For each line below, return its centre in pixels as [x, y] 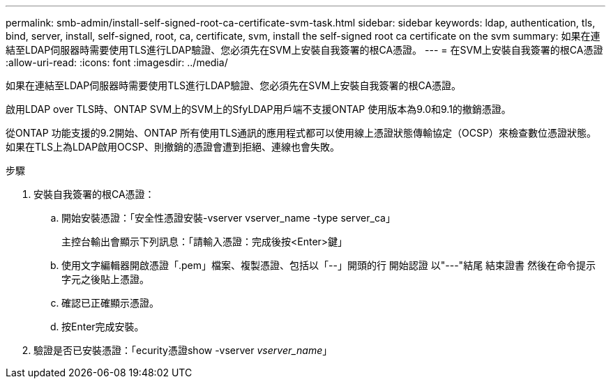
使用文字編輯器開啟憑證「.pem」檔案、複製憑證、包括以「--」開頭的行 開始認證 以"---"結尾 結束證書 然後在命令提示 [329, 265]
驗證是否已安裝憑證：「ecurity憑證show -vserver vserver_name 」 [183, 350]
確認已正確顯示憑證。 [110, 303]
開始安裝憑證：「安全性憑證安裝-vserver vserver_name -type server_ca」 [228, 218]
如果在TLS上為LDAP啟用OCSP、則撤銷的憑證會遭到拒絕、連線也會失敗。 [173, 147]
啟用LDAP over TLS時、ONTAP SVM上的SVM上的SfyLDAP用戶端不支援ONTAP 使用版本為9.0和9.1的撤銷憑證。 [258, 109]
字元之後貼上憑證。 [105, 279]
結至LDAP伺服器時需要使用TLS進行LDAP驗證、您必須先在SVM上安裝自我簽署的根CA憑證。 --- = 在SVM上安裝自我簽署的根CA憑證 [304, 50]
